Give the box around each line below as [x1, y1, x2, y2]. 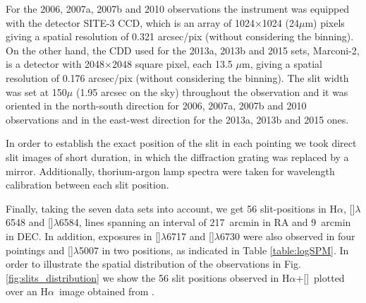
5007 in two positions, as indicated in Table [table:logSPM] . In [78, 242, 349, 257]
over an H [6, 284, 48, 299]
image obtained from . [59, 284, 154, 299]
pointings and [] [6, 242, 73, 257]
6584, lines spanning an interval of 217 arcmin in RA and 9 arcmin [59, 215, 351, 230]
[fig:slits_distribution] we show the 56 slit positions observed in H [6, 270, 290, 285]
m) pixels [305, 15, 345, 30]
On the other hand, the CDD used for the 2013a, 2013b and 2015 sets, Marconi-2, [6, 42, 360, 57]
